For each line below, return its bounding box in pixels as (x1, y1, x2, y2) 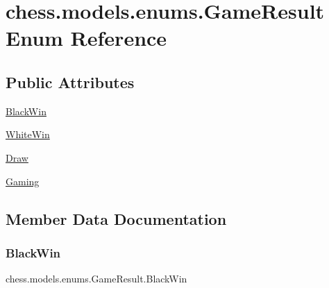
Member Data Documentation (6, 207, 227, 229)
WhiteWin (6, 127, 50, 142)
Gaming (6, 173, 40, 188)
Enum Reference (6, 24, 167, 52)
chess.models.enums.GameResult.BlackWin (6, 271, 187, 286)
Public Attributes (6, 71, 135, 92)
